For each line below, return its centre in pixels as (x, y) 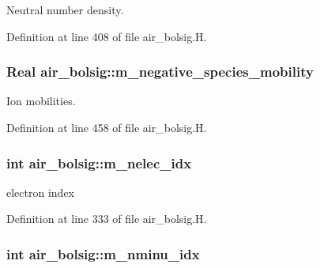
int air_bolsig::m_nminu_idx (103, 253)
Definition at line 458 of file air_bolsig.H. (107, 127)
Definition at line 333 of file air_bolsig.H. (107, 219)
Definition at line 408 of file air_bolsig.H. (107, 36)
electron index (40, 192)
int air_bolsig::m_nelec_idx (99, 162)
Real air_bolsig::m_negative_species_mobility (160, 72)
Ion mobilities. (41, 101)
